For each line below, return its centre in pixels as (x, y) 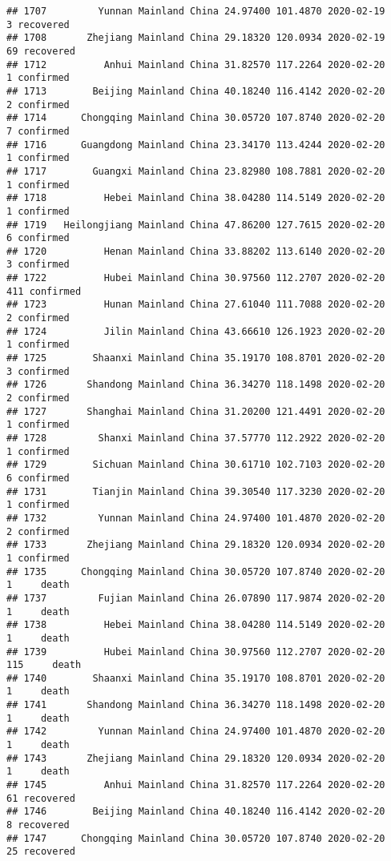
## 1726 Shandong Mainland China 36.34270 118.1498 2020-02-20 (196, 385)
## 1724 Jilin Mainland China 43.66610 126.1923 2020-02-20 (196, 331)
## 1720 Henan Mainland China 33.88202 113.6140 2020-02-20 (196, 251)
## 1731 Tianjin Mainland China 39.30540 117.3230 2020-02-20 (196, 491)
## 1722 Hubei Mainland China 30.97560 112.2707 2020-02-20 (196, 278)
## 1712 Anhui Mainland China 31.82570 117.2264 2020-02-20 (196, 64)
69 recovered (41, 51)
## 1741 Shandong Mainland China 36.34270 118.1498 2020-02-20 (196, 705)
